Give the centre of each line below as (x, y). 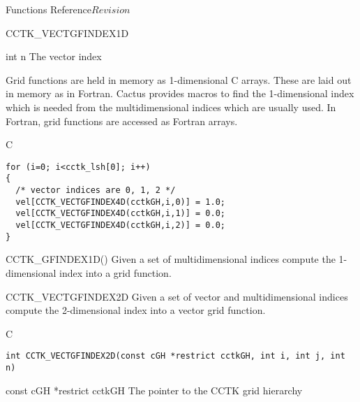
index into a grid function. (115, 272)
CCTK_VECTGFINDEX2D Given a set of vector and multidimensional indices (177, 296)
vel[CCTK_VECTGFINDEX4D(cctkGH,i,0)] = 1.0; (120, 202)
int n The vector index (54, 56)
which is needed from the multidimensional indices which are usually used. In (171, 107)
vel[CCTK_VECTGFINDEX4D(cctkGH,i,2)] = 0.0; (120, 225)
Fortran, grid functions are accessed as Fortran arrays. (122, 121)
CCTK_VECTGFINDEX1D (67, 33)
